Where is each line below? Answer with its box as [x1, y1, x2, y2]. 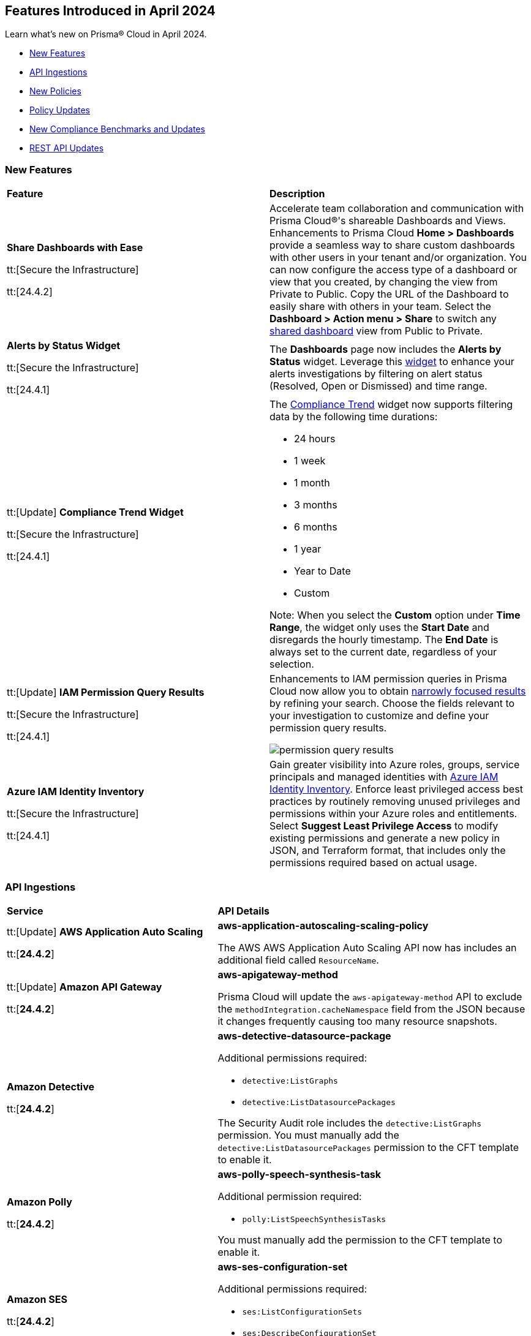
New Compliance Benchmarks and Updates [29, 124, 205, 135]
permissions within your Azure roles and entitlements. [269, 807, 518, 820]
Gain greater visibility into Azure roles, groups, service [269, 758, 520, 771]
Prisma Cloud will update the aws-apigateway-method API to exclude [217, 990, 522, 1003]
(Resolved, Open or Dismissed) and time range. [269, 380, 488, 393]
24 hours [294, 432, 336, 445]
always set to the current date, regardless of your [269, 646, 497, 659]
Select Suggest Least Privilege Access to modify [269, 820, 499, 832]
